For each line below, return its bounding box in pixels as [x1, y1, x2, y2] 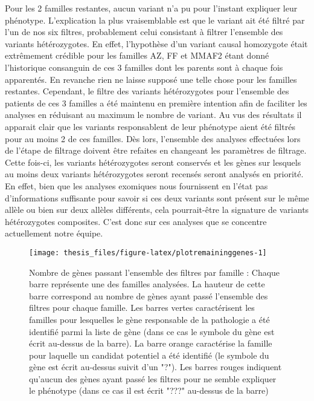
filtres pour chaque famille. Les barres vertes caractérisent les [29, 301, 255, 314]
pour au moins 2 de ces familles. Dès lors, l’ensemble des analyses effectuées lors [5, 132, 301, 145]
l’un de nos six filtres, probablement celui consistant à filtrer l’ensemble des [5, 25, 283, 38]
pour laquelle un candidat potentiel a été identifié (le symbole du [29, 348, 269, 361]
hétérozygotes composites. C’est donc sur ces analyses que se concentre [5, 215, 267, 227]
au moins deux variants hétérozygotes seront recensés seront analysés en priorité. [5, 168, 304, 180]
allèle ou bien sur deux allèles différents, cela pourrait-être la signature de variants [5, 203, 309, 216]
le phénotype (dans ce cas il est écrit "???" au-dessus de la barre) [29, 384, 269, 397]
